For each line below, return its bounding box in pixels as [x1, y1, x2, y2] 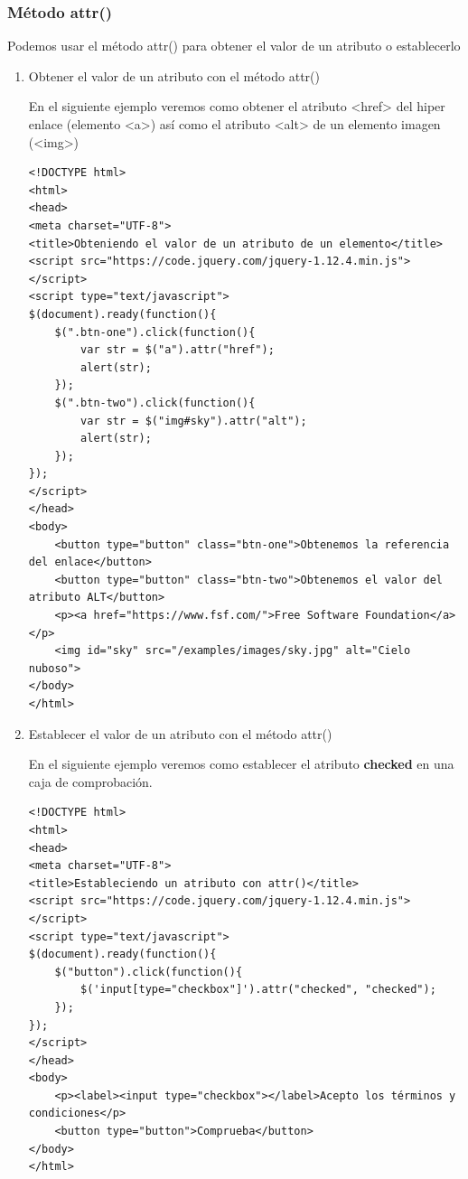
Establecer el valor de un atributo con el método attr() [28, 724, 332, 743]
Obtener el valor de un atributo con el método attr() [28, 66, 320, 85]
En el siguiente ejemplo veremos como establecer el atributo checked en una [28, 754, 454, 773]
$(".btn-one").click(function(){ [54, 325, 256, 339]
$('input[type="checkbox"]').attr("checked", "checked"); [80, 983, 436, 997]
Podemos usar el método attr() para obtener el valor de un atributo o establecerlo [7, 36, 461, 55]
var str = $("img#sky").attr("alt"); [80, 414, 307, 427]
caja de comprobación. [28, 772, 153, 791]
